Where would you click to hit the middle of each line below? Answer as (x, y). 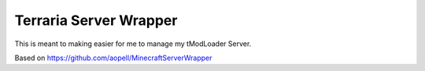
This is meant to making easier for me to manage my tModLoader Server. (133, 44)
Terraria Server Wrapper (96, 20)
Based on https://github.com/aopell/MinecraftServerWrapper (113, 58)
